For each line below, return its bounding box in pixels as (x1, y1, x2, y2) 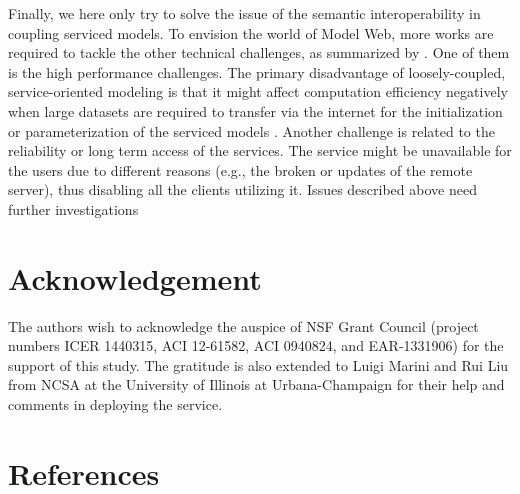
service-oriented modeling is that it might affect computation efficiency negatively (8, 81, 508, 102)
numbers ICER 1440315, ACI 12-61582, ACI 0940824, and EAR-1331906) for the (8, 335, 504, 356)
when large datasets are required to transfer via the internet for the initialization (8, 100, 503, 121)
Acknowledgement (8, 257, 262, 298)
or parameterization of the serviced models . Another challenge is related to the (8, 120, 495, 141)
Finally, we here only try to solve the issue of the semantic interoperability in (8, 3, 481, 23)
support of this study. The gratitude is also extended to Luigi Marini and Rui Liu (8, 354, 509, 375)
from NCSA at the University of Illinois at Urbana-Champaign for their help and (8, 374, 505, 395)
